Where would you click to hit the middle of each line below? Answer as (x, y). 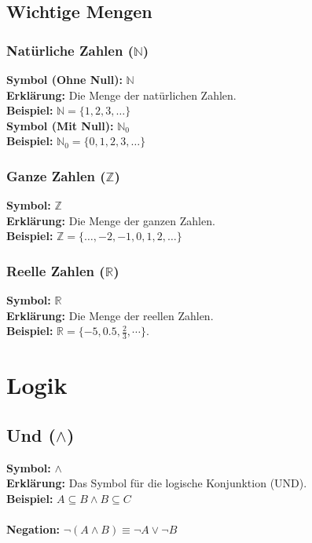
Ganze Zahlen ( (56, 175)
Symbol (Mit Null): (60, 125)
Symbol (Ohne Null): (64, 79)
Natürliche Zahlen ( (70, 50)
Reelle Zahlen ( (56, 270)
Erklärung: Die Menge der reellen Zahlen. (110, 315)
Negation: (33, 529)
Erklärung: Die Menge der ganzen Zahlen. (111, 220)
